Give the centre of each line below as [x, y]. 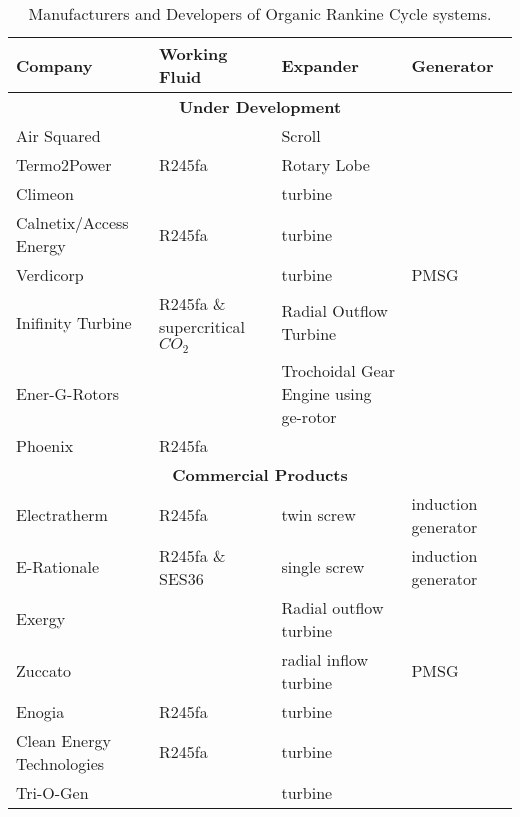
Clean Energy [63, 740]
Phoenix [45, 445]
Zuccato [44, 671]
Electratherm [62, 515]
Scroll [301, 135]
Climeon [45, 193]
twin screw [318, 515]
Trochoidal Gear [338, 370]
